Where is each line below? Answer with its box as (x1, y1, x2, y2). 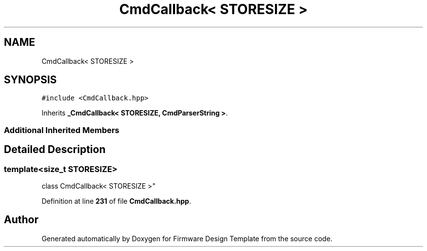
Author (4, 213, 39, 226)
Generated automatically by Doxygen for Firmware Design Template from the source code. (41, 234, 332, 243)
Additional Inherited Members (4, 125, 119, 135)
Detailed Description (4, 143, 106, 156)
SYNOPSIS (4, 74, 57, 86)
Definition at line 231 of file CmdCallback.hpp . (41, 197, 191, 206)
